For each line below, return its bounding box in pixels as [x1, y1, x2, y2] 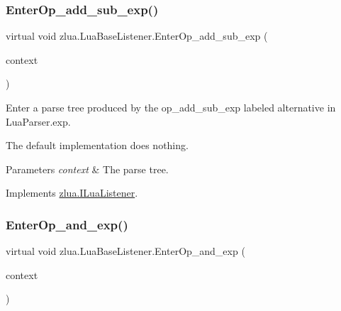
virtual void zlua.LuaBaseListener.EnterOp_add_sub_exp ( [6, 28, 268, 43]
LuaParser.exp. [6, 114, 71, 129]
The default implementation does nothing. [6, 138, 189, 153]
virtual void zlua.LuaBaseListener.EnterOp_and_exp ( [6, 244, 245, 258]
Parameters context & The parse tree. [6, 161, 169, 176]
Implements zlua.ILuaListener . [6, 185, 138, 200]
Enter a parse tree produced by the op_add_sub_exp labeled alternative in [6, 100, 336, 114]
